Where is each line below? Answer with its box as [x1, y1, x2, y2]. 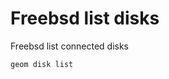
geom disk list [10, 59, 74, 69]
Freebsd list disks [10, 7, 160, 30]
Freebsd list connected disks [10, 40, 130, 52]
